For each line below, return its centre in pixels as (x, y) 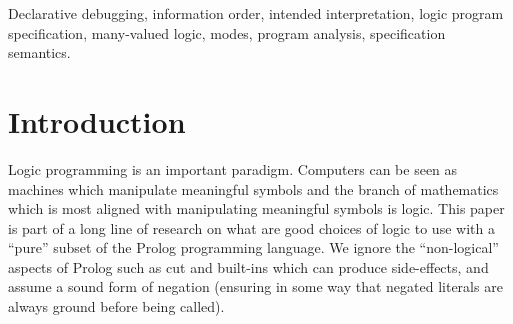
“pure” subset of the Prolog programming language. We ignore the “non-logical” (253, 247)
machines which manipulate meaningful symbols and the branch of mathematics (253, 188)
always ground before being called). (116, 306)
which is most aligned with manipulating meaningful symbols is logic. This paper (256, 208)
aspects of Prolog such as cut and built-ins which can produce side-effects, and (248, 266)
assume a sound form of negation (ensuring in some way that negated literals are (255, 286)
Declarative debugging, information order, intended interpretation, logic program (256, 13)
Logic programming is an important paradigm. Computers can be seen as (233, 168)
